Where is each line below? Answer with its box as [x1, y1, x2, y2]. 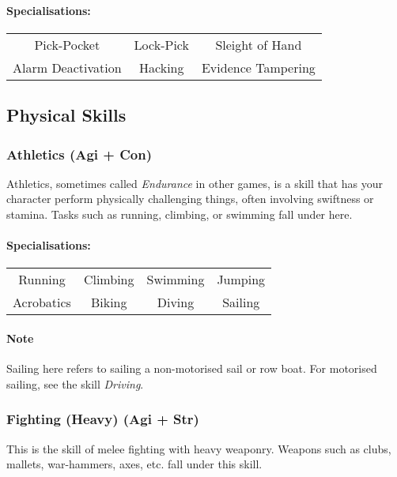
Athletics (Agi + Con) [6, 144, 152, 163]
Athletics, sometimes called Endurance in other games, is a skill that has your [6, 175, 384, 191]
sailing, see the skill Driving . [6, 375, 144, 392]
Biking [90, 293, 127, 312]
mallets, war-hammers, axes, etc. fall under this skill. [6, 456, 263, 472]
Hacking [139, 58, 184, 77]
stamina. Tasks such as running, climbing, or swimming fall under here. [6, 205, 353, 222]
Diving [157, 293, 195, 312]
